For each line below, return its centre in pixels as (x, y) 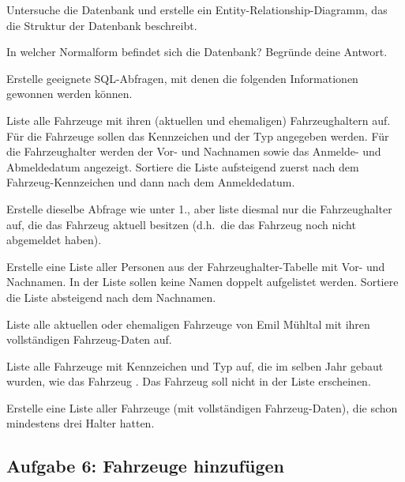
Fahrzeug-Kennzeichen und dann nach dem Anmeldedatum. (151, 182)
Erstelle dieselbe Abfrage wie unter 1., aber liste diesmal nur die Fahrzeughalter (199, 208)
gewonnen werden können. (69, 94)
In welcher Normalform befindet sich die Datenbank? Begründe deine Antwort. (197, 52)
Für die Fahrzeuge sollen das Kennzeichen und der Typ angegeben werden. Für (198, 136)
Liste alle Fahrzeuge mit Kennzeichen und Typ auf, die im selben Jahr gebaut (195, 365)
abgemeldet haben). (54, 240)
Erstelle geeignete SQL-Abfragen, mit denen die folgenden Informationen (182, 78)
